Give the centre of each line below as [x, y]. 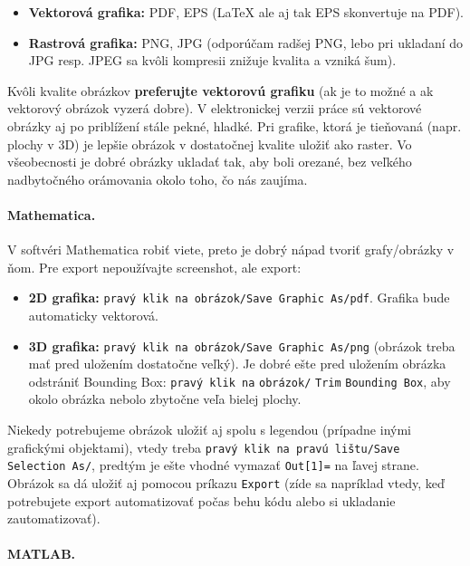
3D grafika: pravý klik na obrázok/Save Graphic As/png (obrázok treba [242, 345]
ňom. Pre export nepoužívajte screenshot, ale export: [154, 267]
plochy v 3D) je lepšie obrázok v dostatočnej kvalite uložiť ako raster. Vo [210, 144]
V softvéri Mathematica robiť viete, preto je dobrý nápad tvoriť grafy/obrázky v [231, 249]
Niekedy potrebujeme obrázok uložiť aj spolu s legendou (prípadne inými [209, 430]
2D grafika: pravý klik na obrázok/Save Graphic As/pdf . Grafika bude [239, 297]
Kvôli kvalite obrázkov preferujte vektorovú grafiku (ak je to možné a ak [221, 90]
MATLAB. [42, 554]
